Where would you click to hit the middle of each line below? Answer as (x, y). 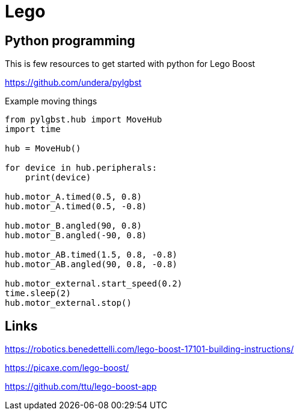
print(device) (58, 178)
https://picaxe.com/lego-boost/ (67, 368)
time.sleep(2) (38, 293)
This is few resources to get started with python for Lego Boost (130, 64)
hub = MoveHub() (43, 149)
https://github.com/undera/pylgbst (73, 83)
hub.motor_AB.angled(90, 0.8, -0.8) (91, 265)
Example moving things (51, 101)
